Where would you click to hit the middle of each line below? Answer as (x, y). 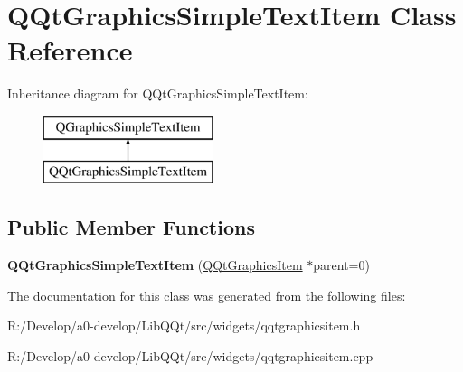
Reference (70, 50)
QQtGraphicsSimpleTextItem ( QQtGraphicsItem (155, 265)
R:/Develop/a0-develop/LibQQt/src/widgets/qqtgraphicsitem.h (184, 325)
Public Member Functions (131, 227)
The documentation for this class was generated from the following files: (207, 295)
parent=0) (341, 265)
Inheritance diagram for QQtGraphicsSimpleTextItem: (158, 93)
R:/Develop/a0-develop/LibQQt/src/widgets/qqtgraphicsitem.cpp (190, 356)
